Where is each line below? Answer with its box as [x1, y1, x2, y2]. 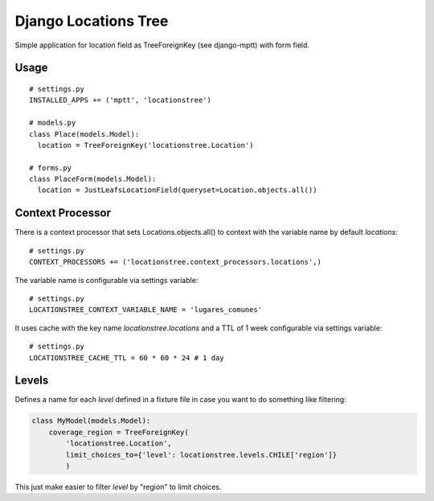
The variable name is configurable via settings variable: [14, 275, 199, 285]
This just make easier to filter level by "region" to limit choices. [14, 482, 222, 491]
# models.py [29, 118, 76, 128]
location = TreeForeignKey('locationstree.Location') [37, 141, 254, 150]
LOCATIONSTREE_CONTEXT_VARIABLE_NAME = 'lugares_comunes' [29, 306, 263, 314]
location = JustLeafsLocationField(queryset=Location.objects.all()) [37, 186, 317, 195]
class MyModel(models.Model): [31, 417, 151, 425]
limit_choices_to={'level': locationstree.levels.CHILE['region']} [65, 450, 338, 459]
